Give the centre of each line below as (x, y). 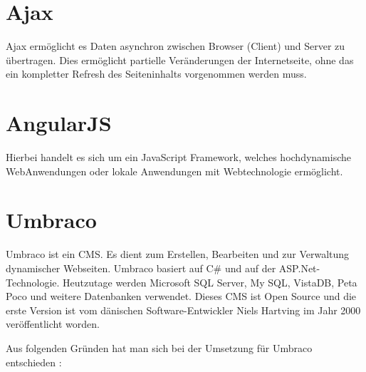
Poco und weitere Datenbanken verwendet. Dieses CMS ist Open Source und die (181, 296)
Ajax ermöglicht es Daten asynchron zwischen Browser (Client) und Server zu (176, 46)
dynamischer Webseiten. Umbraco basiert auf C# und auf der (141, 268)
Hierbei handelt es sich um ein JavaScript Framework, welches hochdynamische (178, 157)
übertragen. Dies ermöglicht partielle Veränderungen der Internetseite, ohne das (180, 60)
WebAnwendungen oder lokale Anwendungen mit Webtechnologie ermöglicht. (174, 171)
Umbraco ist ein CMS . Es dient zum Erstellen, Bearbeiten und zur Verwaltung (178, 254)
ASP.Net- (299, 268)
